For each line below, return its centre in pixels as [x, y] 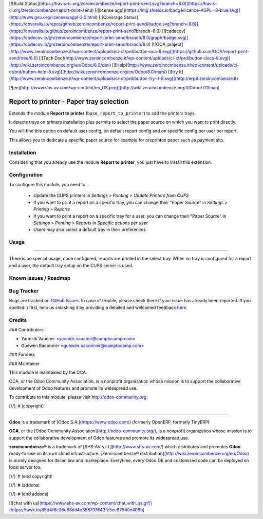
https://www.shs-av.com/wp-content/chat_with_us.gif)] [96, 503]
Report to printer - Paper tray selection [69, 102]
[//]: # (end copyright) [31, 476]
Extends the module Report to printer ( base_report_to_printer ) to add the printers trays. [103, 113]
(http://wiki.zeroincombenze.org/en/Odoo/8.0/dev [59, 65]
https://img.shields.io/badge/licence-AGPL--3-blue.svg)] [183, 10]
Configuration [26, 174]
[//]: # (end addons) [29, 494]
